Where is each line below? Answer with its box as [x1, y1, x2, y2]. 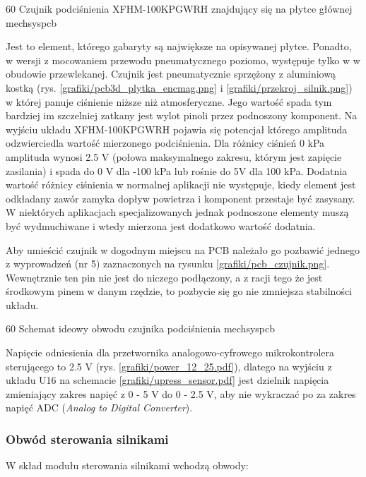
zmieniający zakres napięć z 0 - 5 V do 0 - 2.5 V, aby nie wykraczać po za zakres [6, 386, 356, 401]
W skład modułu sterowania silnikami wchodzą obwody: [6, 458, 249, 473]
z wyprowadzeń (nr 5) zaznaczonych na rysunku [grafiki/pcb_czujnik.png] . [6, 256, 330, 271]
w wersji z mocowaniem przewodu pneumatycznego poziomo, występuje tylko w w [6, 52, 360, 67]
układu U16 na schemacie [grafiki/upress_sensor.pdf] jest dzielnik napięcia [6, 373, 329, 387]
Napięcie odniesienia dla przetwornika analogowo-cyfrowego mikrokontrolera [6, 345, 335, 360]
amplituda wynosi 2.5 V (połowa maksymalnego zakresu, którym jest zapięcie [6, 149, 342, 164]
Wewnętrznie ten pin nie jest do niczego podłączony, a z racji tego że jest [6, 270, 323, 284]
